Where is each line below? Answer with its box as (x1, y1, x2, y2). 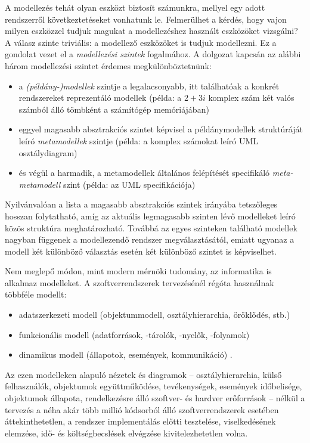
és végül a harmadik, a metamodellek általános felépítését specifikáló (18, 166, 270, 179)
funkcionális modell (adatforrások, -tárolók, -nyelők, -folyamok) (18, 328, 250, 340)
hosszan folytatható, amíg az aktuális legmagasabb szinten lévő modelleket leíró (5, 209, 296, 222)
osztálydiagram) (18, 146, 77, 159)
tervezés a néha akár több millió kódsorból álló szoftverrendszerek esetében (5, 403, 279, 416)
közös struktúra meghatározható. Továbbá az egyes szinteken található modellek (5, 221, 297, 234)
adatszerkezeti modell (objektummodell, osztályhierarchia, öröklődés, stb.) (18, 308, 290, 321)
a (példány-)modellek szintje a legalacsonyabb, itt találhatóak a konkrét (18, 79, 280, 92)
